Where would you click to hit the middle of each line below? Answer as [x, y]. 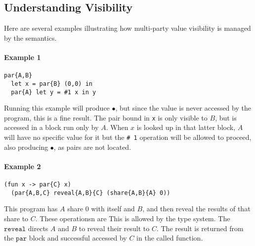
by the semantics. [30, 37]
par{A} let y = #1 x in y [54, 92]
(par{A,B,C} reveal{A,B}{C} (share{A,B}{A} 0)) [91, 193]
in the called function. [170, 238]
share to [16, 218]
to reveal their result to [114, 228]
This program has [31, 209]
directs [38, 228]
